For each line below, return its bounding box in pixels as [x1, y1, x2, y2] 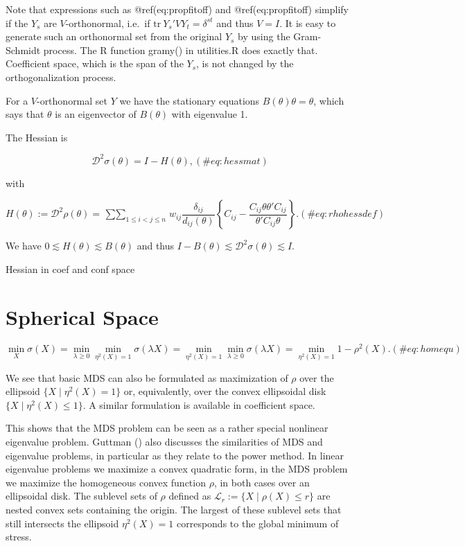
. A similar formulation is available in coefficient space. [82, 397, 315, 412]
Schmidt [6, 42, 41, 57]
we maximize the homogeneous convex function [6, 475, 206, 489]
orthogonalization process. [6, 69, 116, 84]
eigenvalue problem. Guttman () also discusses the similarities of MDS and [6, 434, 323, 449]
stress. [6, 529, 32, 544]
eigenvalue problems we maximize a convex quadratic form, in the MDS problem [6, 461, 348, 476]
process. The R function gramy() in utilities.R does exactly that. [43, 42, 318, 57]
